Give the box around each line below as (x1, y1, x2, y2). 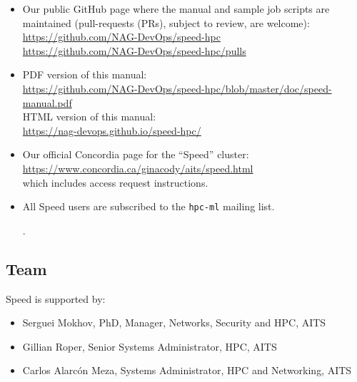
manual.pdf (22, 95, 72, 110)
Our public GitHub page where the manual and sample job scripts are (22, 1, 330, 16)
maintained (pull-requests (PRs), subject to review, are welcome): (22, 15, 310, 30)
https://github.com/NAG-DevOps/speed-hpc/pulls (22, 43, 246, 58)
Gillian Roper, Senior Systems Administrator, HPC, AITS (22, 339, 277, 353)
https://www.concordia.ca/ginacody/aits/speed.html (22, 160, 253, 175)
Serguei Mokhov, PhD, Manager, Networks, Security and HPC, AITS (22, 315, 326, 330)
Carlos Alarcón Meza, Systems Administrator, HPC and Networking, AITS (22, 363, 352, 378)
